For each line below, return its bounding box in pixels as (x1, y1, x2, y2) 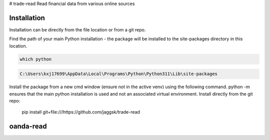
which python (19, 56, 52, 62)
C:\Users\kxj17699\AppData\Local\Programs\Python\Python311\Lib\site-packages (19, 71, 217, 77)
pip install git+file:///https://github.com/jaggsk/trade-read (21, 109, 140, 115)
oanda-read (9, 122, 47, 131)
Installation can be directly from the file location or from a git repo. (9, 26, 146, 32)
